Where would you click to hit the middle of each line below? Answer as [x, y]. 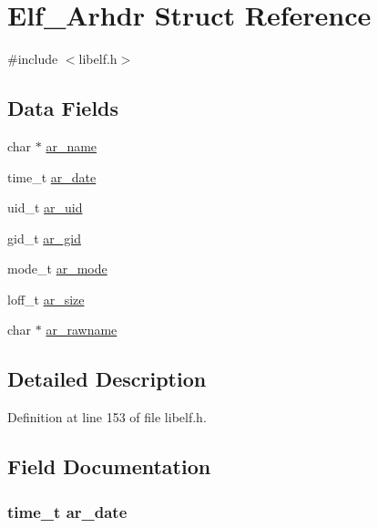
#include [33, 59]
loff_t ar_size [46, 299]
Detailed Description [107, 379]
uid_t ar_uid [45, 207]
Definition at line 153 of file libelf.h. [107, 417]
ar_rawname [82, 330]
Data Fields [63, 108]
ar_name [72, 145]
